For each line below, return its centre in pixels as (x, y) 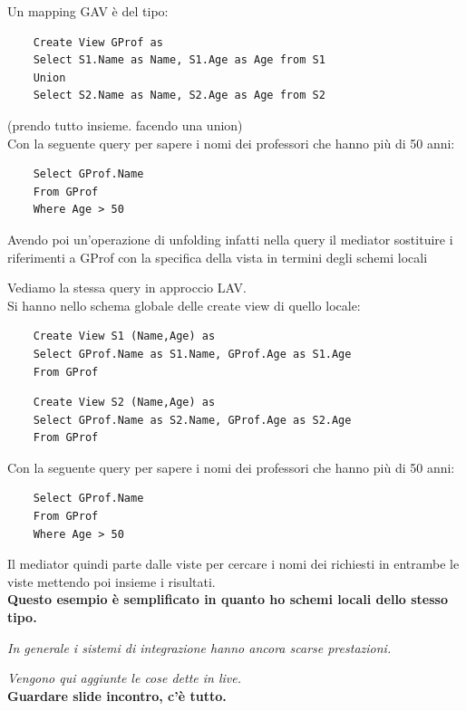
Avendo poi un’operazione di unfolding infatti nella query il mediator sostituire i (230, 239)
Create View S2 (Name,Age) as (124, 403)
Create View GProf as (98, 42)
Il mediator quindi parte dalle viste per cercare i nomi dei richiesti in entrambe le (233, 564)
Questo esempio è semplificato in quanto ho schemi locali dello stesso (228, 599)
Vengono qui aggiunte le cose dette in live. (125, 678)
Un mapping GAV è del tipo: (88, 11)
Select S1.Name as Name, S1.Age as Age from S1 (179, 60)
